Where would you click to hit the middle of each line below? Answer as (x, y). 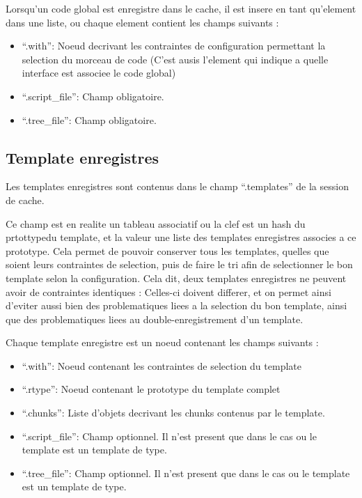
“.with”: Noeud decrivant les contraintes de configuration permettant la (174, 46)
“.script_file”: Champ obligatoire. (93, 96)
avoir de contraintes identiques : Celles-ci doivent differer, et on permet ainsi (168, 291)
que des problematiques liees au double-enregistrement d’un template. (155, 319)
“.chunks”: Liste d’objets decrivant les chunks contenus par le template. (173, 413)
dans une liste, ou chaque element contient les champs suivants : (142, 22)
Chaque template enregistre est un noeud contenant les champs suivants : (162, 342)
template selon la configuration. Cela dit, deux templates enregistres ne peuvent (176, 278)
